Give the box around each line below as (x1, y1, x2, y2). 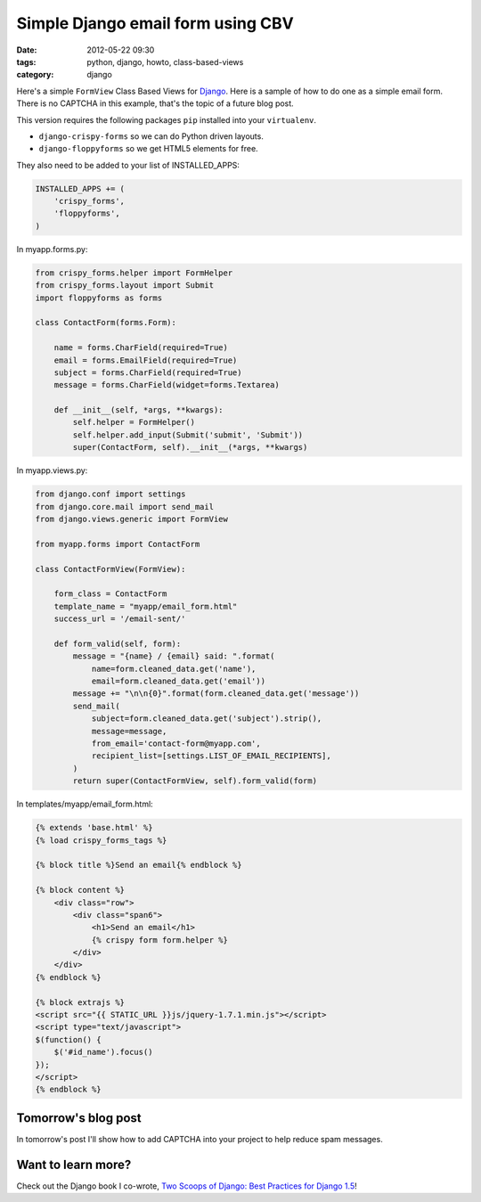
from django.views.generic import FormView (35, 514, 229, 525)
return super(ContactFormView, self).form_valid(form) (72, 776, 318, 786)
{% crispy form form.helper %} (91, 935, 229, 944)
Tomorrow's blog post (16, 1110, 142, 1125)
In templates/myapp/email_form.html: (16, 798, 153, 810)
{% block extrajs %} (35, 997, 125, 1007)
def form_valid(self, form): (53, 638, 182, 649)
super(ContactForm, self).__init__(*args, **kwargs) (72, 442, 308, 453)
